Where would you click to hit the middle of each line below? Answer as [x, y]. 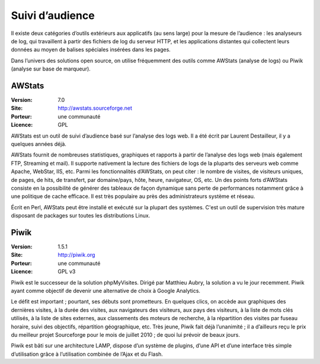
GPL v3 [67, 272]
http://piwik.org [76, 255]
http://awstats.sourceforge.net [95, 108]
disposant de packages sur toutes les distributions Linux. [81, 216]
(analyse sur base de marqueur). [51, 69]
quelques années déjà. [39, 144]
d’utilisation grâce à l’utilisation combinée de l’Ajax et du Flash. [87, 354]
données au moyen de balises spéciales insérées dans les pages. [91, 50]
